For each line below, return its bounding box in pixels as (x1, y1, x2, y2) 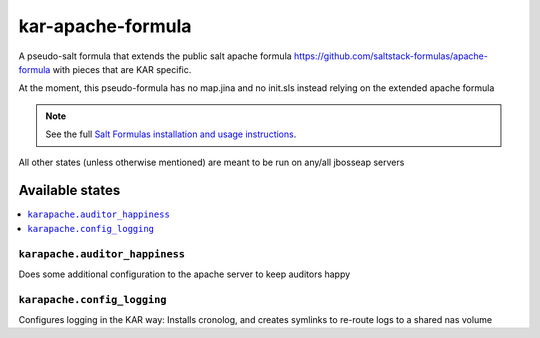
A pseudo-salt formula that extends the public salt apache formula (18, 50, 292, 62)
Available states (18, 182, 121, 199)
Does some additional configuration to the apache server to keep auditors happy (18, 268, 351, 280)
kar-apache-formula (18, 15, 192, 37)
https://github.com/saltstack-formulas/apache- (293, 50, 489, 62)
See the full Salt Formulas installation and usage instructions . (45, 128, 297, 140)
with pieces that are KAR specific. (52, 63, 192, 75)
